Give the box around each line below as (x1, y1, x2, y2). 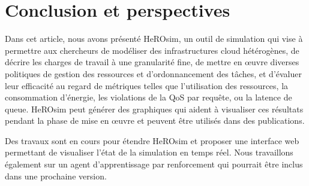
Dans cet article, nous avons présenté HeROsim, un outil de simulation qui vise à (5, 32, 303, 45)
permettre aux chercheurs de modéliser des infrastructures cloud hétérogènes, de (5, 44, 299, 56)
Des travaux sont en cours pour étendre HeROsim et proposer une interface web (5, 134, 299, 147)
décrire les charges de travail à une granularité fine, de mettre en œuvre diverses (5, 56, 299, 68)
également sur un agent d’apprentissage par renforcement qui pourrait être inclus (5, 158, 303, 170)
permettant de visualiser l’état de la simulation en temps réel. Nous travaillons (5, 146, 293, 158)
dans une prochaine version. (5, 169, 107, 182)
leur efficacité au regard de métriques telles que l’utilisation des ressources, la (5, 79, 289, 92)
